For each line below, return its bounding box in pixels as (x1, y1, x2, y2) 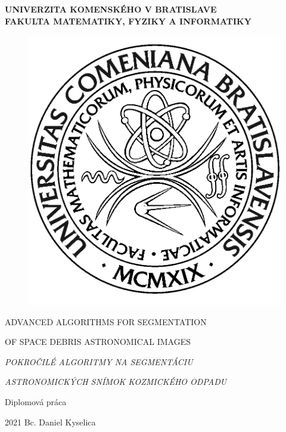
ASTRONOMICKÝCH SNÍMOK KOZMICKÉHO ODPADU (5, 375, 227, 388)
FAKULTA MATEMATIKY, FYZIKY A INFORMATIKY (5, 14, 251, 27)
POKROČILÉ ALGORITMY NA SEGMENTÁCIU (5, 355, 193, 368)
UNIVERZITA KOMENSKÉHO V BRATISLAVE (5, 3, 217, 15)
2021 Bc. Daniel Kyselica (5, 415, 96, 428)
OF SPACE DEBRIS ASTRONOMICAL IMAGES (5, 335, 191, 348)
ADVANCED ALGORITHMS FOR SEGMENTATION (5, 315, 207, 328)
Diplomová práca (5, 395, 67, 408)
